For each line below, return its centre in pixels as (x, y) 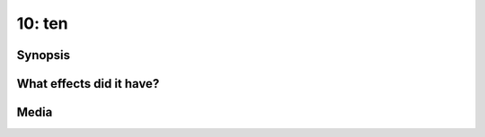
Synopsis (44, 55)
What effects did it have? (88, 84)
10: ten (43, 23)
